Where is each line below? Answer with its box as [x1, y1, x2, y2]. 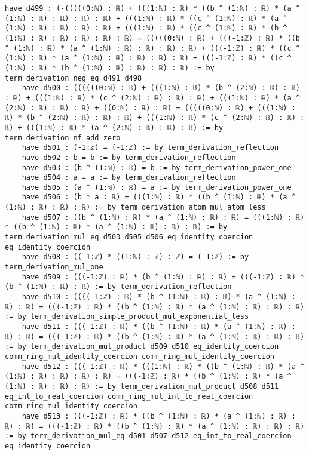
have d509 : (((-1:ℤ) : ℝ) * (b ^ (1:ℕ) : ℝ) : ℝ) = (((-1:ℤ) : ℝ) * [22, 272, 305, 281]
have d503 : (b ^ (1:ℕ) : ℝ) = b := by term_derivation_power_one [22, 163, 292, 172]
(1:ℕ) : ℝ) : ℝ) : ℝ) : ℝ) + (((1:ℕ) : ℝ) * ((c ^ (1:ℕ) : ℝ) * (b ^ [5, 24, 287, 33]
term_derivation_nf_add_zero [5, 133, 121, 142]
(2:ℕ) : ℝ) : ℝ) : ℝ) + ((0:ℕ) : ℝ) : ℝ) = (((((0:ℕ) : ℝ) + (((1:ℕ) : [5, 103, 296, 112]
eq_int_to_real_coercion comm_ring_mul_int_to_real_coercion [5, 392, 253, 401]
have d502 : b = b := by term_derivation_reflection [22, 153, 236, 162]
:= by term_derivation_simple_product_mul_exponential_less [5, 312, 249, 321]
